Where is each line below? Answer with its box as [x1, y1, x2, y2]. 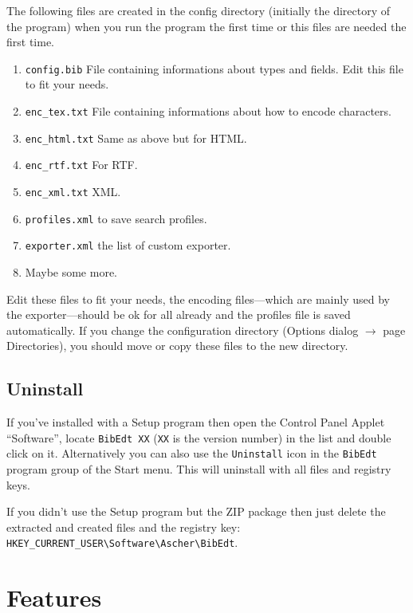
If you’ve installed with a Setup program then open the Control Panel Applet [6, 414, 385, 430]
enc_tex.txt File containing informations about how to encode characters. [25, 103, 391, 120]
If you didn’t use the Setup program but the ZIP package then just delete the [6, 503, 386, 520]
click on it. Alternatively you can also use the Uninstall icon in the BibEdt [6, 445, 377, 462]
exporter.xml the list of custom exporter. [25, 237, 231, 253]
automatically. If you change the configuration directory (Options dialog [6, 321, 359, 338]
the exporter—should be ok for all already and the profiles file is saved [6, 306, 351, 323]
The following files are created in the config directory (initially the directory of [6, 2, 390, 18]
